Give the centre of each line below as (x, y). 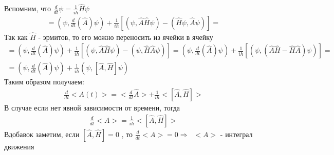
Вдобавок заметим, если (42, 134)
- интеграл (236, 134)
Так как (16, 37)
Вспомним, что (28, 8)
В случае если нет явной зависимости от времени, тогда (92, 108)
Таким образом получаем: (44, 82)
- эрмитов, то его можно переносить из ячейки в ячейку (126, 37)
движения (19, 146)
